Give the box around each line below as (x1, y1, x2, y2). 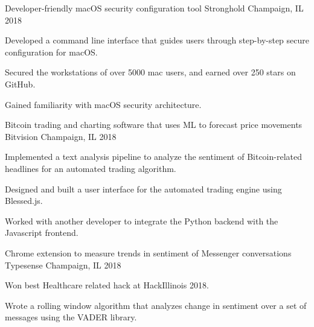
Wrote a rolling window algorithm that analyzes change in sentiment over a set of (5, 299, 307, 311)
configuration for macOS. (5, 45, 98, 58)
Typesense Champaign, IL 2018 (5, 258, 121, 271)
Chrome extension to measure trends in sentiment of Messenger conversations (5, 246, 292, 259)
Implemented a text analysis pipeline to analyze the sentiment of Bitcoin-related (5, 150, 302, 163)
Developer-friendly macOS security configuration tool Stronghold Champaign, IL (5, 2, 304, 14)
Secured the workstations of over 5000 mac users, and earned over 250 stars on (5, 66, 296, 78)
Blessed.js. (5, 194, 43, 207)
